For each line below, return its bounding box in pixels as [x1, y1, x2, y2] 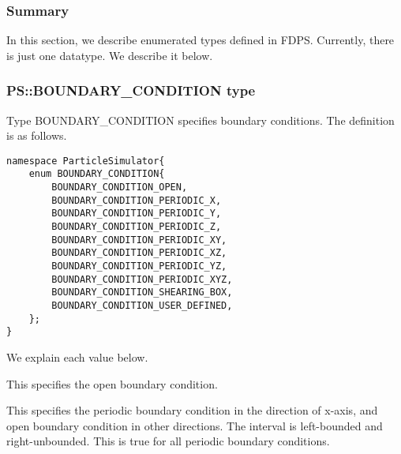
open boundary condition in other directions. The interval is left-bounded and [6, 417, 383, 433]
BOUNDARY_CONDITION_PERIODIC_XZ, [51, 247, 227, 259]
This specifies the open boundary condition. [6, 375, 218, 392]
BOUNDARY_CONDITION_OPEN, [51, 182, 188, 193]
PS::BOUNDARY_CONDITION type [6, 81, 256, 100]
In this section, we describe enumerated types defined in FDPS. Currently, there [6, 32, 395, 48]
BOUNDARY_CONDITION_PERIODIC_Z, [51, 221, 222, 233]
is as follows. [6, 127, 67, 144]
